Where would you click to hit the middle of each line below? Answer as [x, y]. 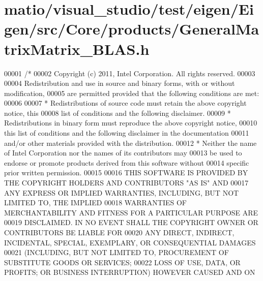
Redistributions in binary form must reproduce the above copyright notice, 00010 [131, 123]
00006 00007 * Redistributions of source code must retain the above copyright [125, 103]
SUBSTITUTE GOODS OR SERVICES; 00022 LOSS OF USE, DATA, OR [122, 262]
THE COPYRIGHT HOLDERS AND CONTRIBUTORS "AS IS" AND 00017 [126, 183]
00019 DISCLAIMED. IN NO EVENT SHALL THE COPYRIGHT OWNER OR [131, 222]
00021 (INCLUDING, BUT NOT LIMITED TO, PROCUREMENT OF [116, 252]
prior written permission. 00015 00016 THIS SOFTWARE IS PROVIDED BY [126, 173]
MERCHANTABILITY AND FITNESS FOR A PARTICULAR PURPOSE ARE [131, 212]
